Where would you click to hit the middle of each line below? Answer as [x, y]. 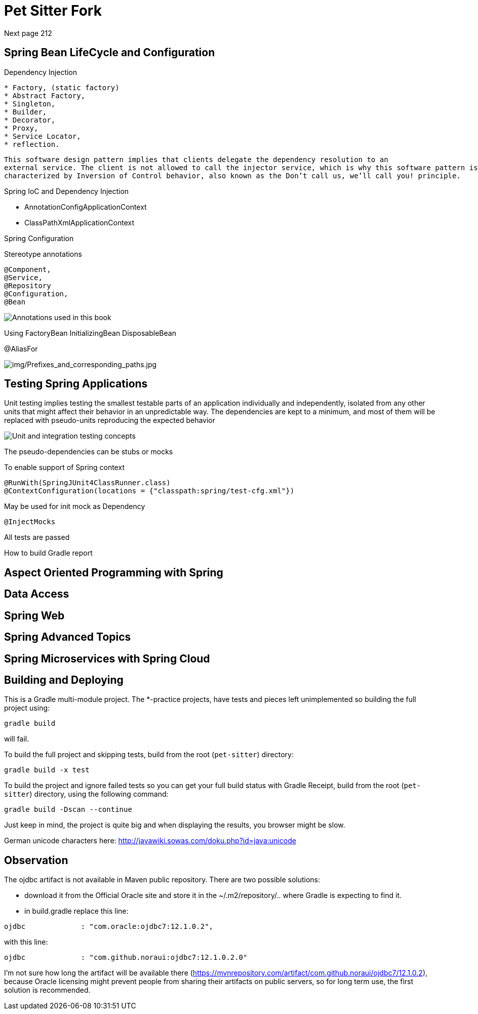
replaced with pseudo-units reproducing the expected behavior [110, 420]
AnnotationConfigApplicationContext [86, 207]
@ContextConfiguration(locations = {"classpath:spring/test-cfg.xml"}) [149, 491]
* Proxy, [21, 128]
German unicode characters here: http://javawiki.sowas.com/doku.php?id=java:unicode [150, 841]
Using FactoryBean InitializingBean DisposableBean [90, 333]
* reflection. [32, 144]
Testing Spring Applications [76, 384]
